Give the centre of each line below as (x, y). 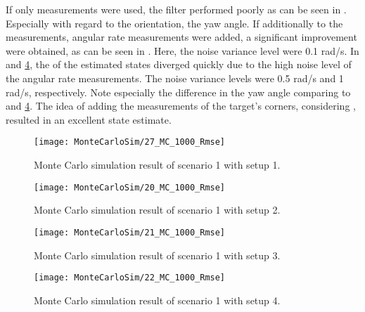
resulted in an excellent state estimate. (89, 119)
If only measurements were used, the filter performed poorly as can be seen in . (176, 9)
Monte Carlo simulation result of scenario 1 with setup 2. (157, 210)
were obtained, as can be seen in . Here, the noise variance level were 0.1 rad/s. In (182, 50)
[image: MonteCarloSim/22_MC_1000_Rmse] (130, 278)
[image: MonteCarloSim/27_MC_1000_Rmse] (130, 142)
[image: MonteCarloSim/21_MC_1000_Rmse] (130, 232)
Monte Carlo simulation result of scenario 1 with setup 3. (157, 255)
